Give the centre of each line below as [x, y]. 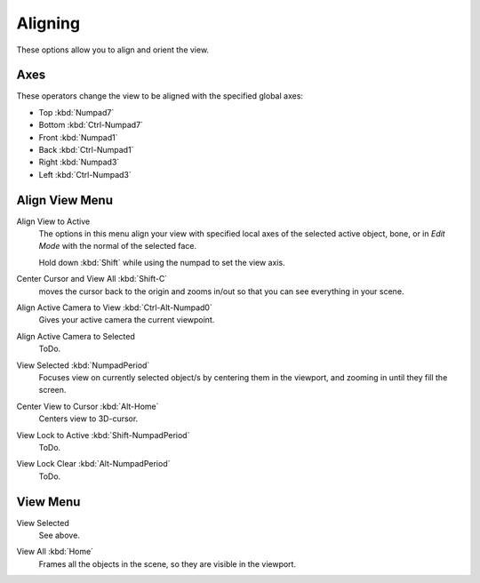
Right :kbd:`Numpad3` [79, 162]
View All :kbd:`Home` [55, 552]
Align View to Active [53, 221]
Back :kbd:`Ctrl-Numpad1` [86, 150]
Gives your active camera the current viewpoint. [127, 320]
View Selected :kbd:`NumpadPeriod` [83, 365]
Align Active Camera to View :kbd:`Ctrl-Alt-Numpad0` [114, 307]
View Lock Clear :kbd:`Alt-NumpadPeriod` [93, 464]
